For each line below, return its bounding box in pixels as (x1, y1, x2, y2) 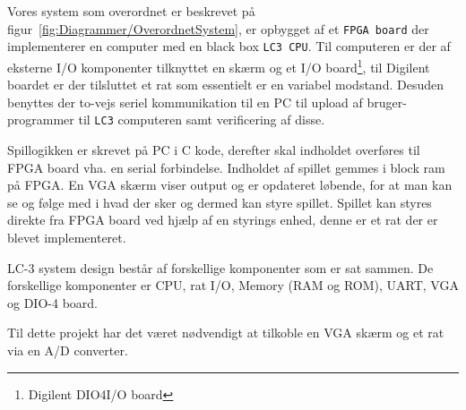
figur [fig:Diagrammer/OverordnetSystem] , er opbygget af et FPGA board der (7, 19, 429, 38)
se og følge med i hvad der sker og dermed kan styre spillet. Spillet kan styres (7, 192, 432, 211)
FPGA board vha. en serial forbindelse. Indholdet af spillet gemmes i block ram (7, 158, 445, 176)
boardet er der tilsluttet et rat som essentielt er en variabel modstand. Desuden (7, 75, 444, 94)
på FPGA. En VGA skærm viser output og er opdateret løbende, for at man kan (7, 175, 453, 194)
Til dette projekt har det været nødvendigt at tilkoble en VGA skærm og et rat (7, 323, 444, 342)
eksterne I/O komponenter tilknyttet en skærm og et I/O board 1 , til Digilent (7, 55, 430, 76)
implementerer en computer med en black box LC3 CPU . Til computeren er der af (7, 37, 451, 56)
